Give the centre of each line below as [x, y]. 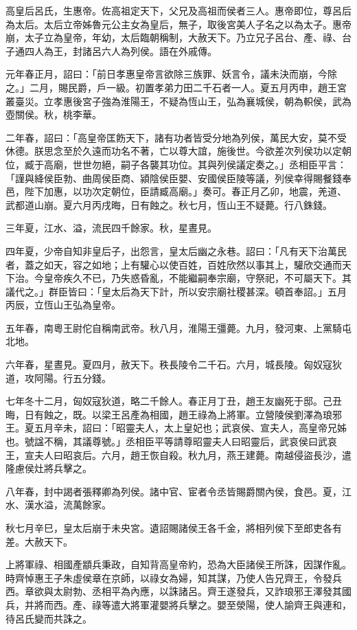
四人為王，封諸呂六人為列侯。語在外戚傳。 [120, 50]
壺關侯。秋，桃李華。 [54, 114]
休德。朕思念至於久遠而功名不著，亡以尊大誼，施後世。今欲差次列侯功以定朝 [178, 151]
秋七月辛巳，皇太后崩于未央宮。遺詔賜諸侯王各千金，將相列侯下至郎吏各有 [174, 528]
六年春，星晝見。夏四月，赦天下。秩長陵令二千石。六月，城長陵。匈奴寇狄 [174, 364]
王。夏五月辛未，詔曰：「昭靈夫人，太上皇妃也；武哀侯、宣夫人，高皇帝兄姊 [176, 428]
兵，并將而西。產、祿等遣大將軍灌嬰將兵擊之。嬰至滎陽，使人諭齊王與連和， [178, 604]
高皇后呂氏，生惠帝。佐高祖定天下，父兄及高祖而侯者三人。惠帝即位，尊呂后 [178, 10]
